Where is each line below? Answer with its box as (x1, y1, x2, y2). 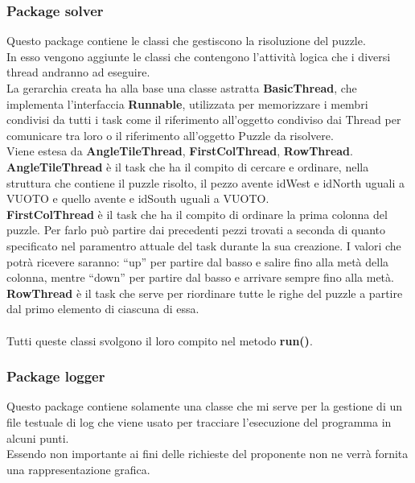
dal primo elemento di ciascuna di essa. (6, 300, 199, 317)
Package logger (6, 366, 105, 386)
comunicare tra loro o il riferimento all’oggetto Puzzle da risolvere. (6, 126, 334, 143)
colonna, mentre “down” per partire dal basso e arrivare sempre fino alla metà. (6, 269, 394, 286)
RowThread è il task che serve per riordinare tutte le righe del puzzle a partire (6, 284, 403, 301)
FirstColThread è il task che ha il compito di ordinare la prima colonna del (6, 205, 388, 222)
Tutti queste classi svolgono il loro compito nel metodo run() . (6, 332, 313, 349)
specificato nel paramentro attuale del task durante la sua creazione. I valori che (6, 237, 401, 254)
